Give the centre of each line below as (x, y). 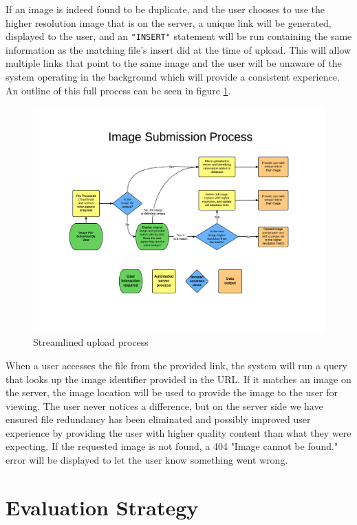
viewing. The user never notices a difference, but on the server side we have (164, 405)
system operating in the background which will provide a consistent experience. (173, 77)
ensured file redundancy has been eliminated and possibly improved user (158, 419)
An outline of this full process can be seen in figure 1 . (118, 90)
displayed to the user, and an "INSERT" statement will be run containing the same (179, 36)
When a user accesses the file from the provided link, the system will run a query (176, 365)
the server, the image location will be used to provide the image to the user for (172, 392)
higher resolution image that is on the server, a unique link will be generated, (169, 22)
